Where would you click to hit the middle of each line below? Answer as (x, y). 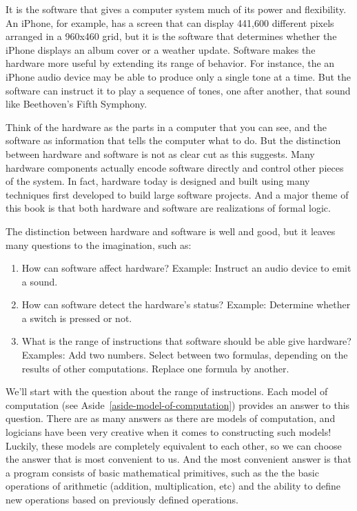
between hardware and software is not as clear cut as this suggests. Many (160, 153)
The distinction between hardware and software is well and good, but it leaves (171, 231)
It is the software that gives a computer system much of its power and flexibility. (176, 9)
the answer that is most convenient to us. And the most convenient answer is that (178, 459)
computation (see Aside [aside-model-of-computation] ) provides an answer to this (178, 404)
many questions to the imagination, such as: (99, 244)
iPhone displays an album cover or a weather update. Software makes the (161, 49)
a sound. (40, 281)
